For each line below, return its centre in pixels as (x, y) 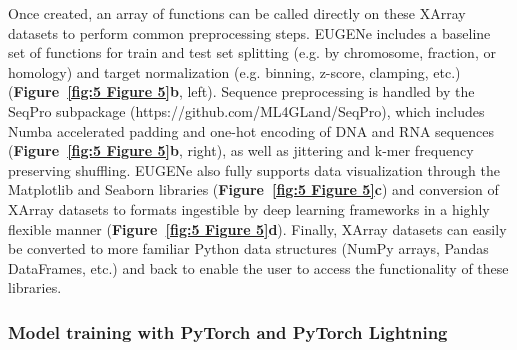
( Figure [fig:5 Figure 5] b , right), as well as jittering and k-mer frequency (241, 150)
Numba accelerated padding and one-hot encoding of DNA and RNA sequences (251, 130)
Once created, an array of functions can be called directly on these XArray (237, 13)
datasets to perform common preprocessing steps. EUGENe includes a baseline (249, 32)
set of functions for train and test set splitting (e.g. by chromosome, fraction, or (252, 52)
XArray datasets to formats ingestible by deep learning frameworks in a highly (249, 208)
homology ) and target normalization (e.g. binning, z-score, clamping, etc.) (234, 71)
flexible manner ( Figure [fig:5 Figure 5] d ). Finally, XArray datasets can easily (257, 228)
